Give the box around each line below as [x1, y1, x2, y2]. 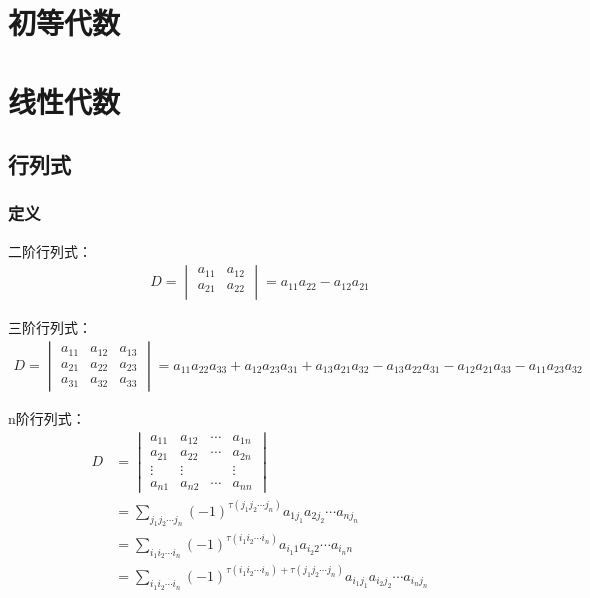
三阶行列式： [8, 317, 92, 338]
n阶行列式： [8, 408, 86, 428]
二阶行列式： [8, 240, 92, 261]
